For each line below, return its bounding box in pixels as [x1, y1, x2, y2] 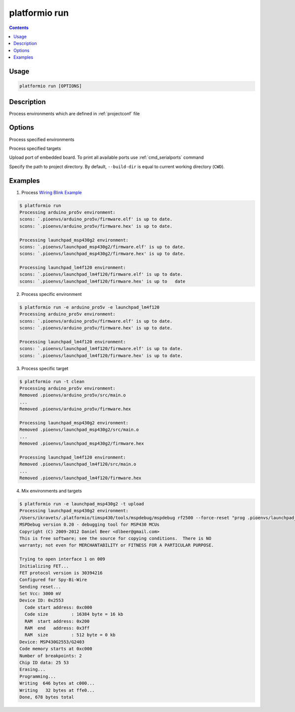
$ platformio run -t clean [19, 379, 85, 384]
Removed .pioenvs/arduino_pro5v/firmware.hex [19, 406, 131, 412]
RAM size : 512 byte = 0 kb [25, 632, 116, 638]
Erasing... [19, 667, 46, 673]
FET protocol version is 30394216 [19, 570, 103, 575]
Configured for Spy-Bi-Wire [19, 577, 87, 583]
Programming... [19, 674, 56, 679]
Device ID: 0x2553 [19, 598, 64, 604]
